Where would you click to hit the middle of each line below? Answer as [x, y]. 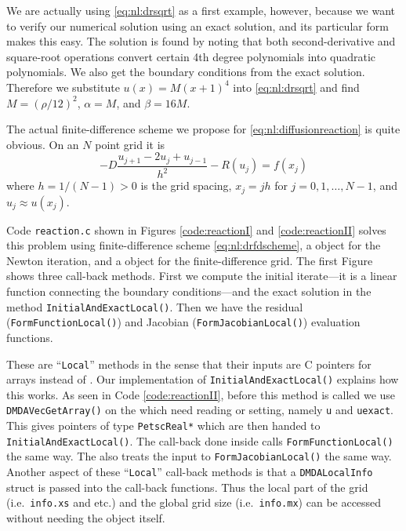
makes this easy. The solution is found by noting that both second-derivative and [201, 41]
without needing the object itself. [86, 518]
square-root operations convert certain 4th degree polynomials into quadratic [191, 56]
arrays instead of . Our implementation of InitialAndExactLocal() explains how [203, 379]
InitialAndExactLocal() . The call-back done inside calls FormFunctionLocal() [200, 440]
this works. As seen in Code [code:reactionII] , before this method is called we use [201, 394]
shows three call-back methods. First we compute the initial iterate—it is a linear [202, 276]
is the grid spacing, [186, 185]
